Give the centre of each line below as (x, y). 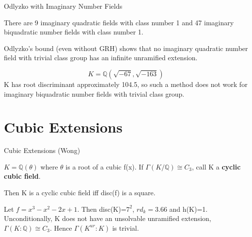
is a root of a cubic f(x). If (104, 166)
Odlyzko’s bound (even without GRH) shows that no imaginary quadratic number (126, 48)
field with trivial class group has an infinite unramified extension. (101, 58)
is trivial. (126, 228)
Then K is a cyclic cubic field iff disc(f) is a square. (80, 193)
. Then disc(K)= (102, 209)
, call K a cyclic (216, 166)
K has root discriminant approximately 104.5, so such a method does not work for (126, 84)
